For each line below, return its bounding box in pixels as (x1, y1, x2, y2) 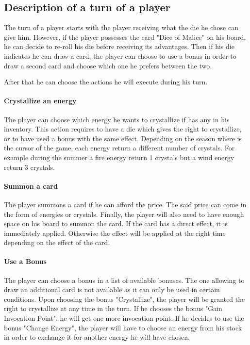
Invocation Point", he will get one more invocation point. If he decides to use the (4, 313, 244, 323)
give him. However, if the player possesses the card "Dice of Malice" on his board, (4, 32, 246, 42)
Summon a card (4, 181, 58, 191)
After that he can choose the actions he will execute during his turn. (4, 77, 208, 87)
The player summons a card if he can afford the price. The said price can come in (4, 199, 247, 209)
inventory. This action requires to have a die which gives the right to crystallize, (4, 124, 242, 134)
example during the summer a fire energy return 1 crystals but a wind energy (4, 152, 234, 162)
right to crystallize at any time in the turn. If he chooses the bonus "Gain (4, 303, 222, 313)
